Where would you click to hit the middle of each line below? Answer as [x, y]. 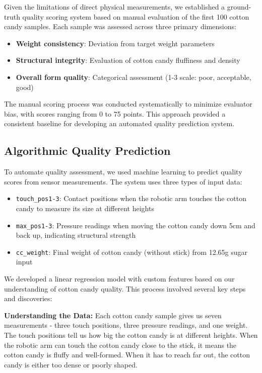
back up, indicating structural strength [76, 235]
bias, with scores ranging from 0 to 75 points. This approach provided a [115, 113]
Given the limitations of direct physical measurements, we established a [115, 7]
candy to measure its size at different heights [85, 208]
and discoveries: [28, 298]
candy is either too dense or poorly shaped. [71, 364]
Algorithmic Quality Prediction [87, 151]
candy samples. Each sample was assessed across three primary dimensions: [120, 26]
